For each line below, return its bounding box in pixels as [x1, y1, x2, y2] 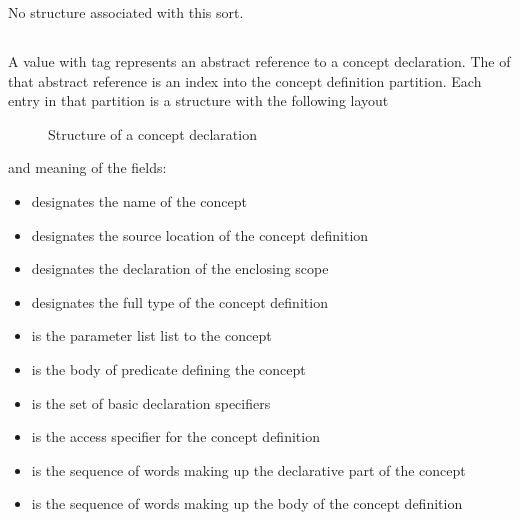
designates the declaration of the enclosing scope [31, 258, 329, 279]
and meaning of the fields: [8, 157, 167, 178]
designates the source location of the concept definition [31, 224, 369, 245]
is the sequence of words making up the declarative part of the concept [31, 459, 466, 480]
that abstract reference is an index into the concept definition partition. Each [8, 70, 482, 91]
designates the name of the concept [31, 190, 247, 211]
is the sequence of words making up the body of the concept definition [31, 493, 463, 514]
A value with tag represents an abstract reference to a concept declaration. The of [8, 50, 511, 71]
